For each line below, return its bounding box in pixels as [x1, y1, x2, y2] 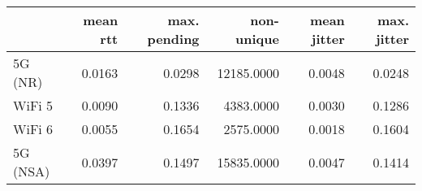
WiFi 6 [13, 119, 54, 138]
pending [147, 29, 200, 48]
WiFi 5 [13, 96, 54, 115]
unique [235, 29, 279, 48]
